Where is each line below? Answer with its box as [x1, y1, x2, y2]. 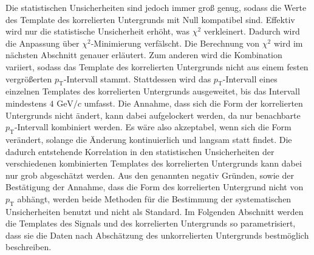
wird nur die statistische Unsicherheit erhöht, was [5, 25, 190, 38]
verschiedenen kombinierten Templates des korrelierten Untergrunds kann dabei [5, 157, 302, 170]
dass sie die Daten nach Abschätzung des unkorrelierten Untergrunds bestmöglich [5, 228, 309, 241]
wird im [273, 36, 303, 49]
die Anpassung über [5, 36, 80, 49]
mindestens [5, 96, 47, 109]
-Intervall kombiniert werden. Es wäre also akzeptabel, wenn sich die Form [14, 121, 292, 133]
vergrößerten [5, 72, 52, 85]
